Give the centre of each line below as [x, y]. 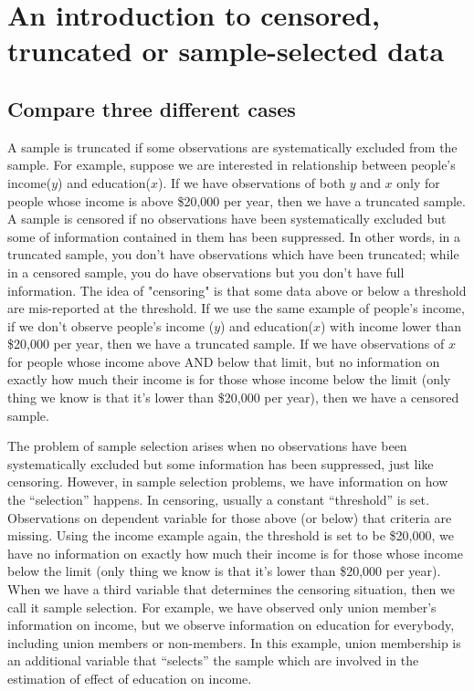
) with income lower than [390, 325]
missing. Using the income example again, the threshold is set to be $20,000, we [231, 535]
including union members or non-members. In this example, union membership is [234, 642]
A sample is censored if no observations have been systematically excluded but [227, 219]
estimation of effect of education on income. [130, 678]
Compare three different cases [152, 108]
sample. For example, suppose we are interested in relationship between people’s [232, 165]
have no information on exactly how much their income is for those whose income [235, 553]
